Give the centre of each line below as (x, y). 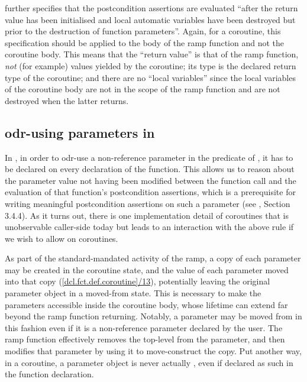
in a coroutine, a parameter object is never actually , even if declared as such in (149, 362)
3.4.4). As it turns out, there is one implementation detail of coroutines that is (147, 215)
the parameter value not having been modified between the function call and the (151, 180)
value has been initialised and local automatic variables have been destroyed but (150, 19)
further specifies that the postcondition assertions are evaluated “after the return (151, 8)
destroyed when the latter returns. (67, 100)
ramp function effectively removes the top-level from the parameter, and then (145, 339)
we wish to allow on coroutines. (62, 238)
